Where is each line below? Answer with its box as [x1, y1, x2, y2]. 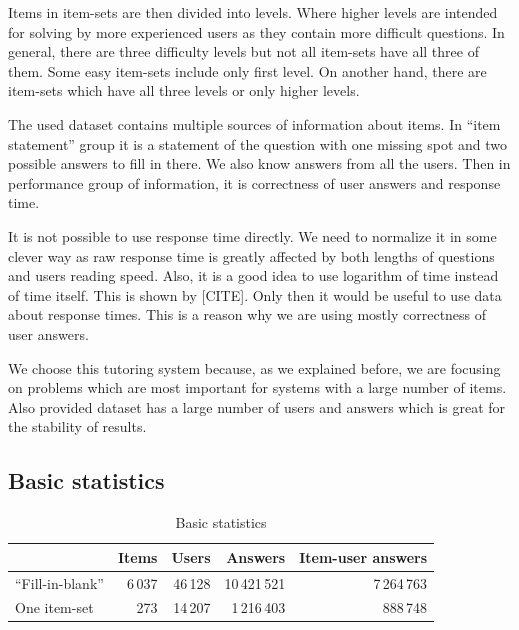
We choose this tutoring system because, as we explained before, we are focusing [8, 357, 501, 378]
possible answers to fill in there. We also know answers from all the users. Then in [8, 153, 511, 174]
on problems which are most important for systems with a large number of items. [8, 377, 507, 398]
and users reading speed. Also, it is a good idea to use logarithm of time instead [8, 265, 499, 286]
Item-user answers [299, 546, 428, 567]
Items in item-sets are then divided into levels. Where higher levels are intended [8, 2, 498, 22]
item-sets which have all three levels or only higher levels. [8, 80, 360, 101]
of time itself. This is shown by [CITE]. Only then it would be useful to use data [8, 284, 502, 305]
